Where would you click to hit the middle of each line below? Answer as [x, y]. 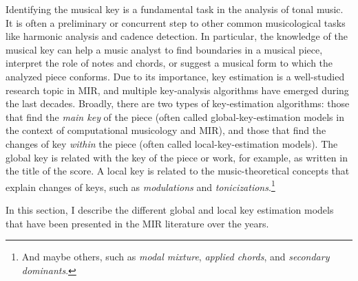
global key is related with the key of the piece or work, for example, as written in [177, 157]
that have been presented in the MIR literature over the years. [137, 223]
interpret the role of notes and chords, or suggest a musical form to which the [169, 63]
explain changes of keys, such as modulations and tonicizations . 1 [140, 186]
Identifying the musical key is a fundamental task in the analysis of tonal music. [175, 9]
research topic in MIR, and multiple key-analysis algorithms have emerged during [177, 90]
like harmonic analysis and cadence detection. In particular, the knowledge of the [177, 36]
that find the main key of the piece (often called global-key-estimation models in [175, 116]
